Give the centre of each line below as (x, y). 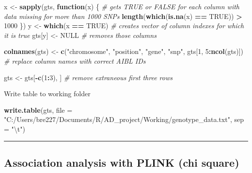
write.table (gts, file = (38, 110)
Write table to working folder (47, 94)
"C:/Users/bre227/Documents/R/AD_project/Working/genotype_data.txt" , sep (124, 119)
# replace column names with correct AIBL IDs (75, 61)
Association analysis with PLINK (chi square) (122, 162)
